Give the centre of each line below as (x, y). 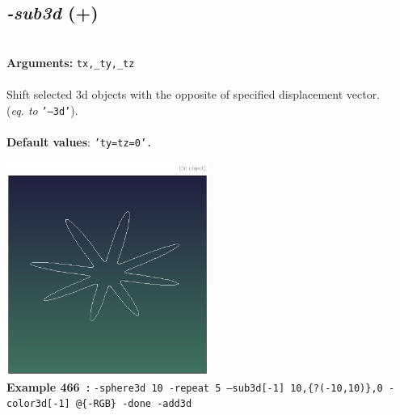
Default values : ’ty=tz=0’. (80, 141)
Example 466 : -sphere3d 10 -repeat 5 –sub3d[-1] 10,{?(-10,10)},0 (195, 386)
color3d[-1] (38, 404)
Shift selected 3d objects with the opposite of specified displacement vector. (194, 94)
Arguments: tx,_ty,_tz (71, 62)
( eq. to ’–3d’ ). (42, 110)
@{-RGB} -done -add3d (134, 404)
